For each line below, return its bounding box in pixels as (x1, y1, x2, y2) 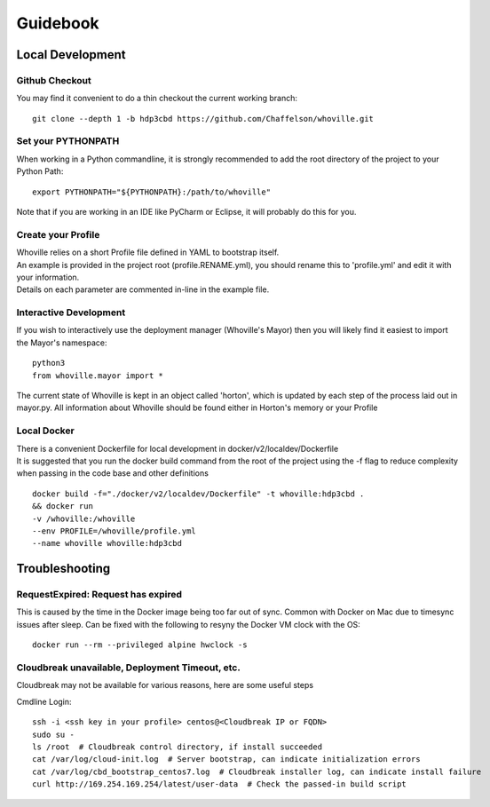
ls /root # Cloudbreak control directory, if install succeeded (32, 741, 323, 752)
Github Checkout (16, 74, 92, 86)
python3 (32, 358, 66, 368)
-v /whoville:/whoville (32, 513, 136, 524)
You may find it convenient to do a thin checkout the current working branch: (16, 93, 297, 104)
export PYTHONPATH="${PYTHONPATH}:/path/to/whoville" (32, 186, 271, 197)
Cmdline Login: (16, 696, 72, 707)
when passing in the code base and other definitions (16, 468, 209, 479)
